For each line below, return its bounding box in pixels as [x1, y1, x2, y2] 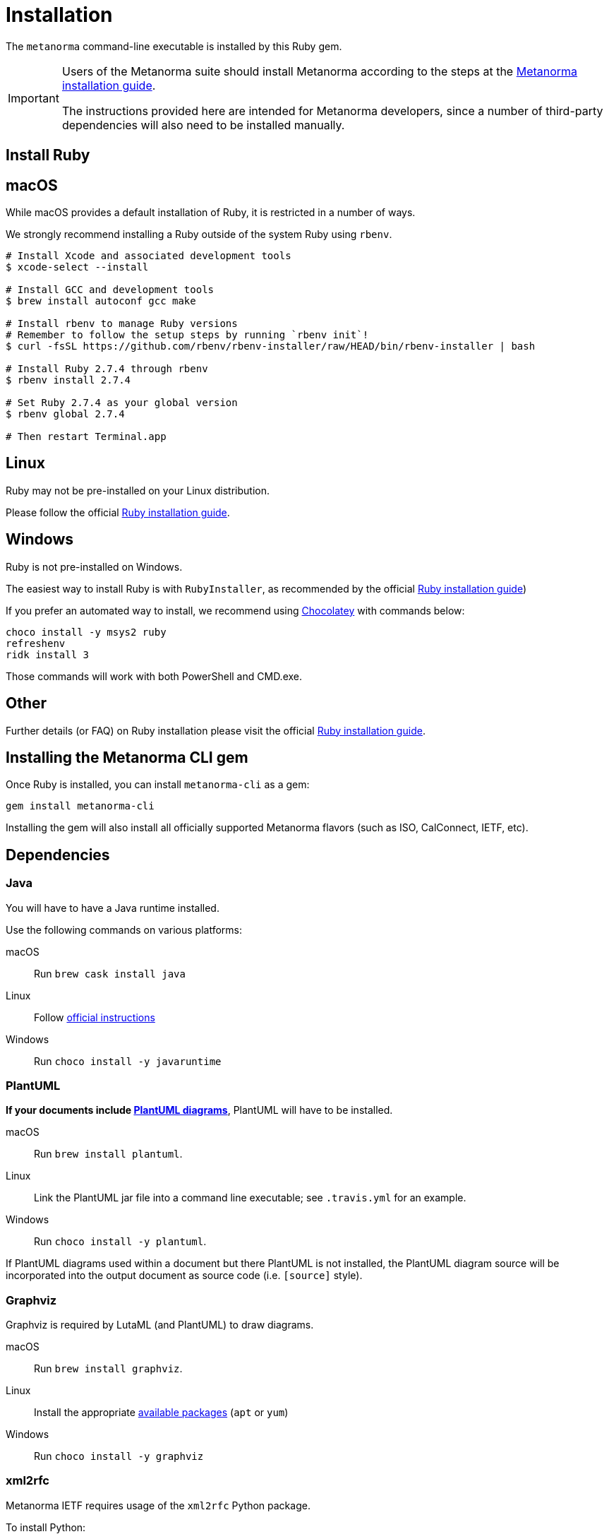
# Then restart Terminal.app [6, 431, 167, 443]
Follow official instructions [34, 1011, 155, 1023]
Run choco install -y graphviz [34, 1450, 204, 1463]
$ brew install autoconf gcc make [6, 295, 196, 307]
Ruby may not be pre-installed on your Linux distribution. [6, 484, 270, 497]
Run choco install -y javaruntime [34, 1054, 222, 1067]
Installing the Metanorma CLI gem [6, 748, 248, 766]
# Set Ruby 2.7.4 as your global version [6, 397, 238, 409]
